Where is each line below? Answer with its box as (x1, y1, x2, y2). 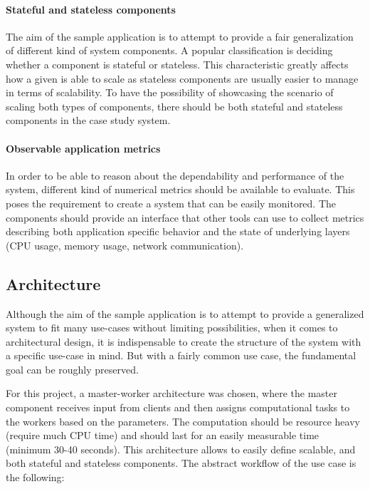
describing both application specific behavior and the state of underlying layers (6, 224, 350, 239)
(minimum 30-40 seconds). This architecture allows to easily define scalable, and (6, 441, 356, 456)
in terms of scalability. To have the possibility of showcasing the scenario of (6, 85, 334, 100)
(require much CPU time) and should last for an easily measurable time (6, 428, 319, 443)
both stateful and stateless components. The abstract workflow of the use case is (6, 455, 356, 470)
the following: (6, 470, 65, 485)
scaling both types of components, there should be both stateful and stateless (6, 98, 343, 113)
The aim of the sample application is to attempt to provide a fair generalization (6, 29, 354, 43)
